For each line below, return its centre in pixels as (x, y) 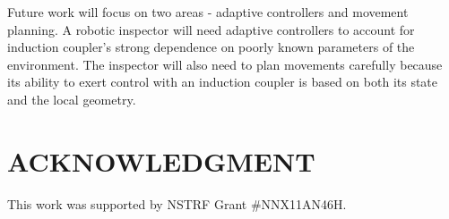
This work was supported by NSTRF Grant (127, 203)
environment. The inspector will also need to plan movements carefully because (225, 64)
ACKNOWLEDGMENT (161, 160)
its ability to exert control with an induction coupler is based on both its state (223, 82)
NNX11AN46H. (304, 203)
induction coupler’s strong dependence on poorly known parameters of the (211, 47)
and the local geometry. (72, 99)
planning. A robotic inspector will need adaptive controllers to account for (211, 29)
